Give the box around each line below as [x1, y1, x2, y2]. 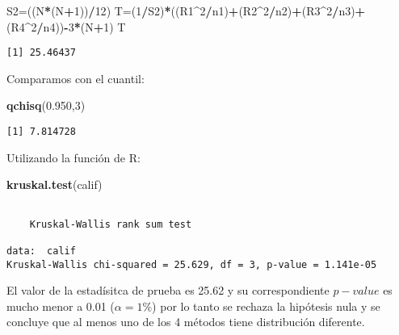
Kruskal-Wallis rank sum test [29, 218, 192, 230]
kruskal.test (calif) [6, 176, 103, 193]
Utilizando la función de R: [6, 149, 141, 165]
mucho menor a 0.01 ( [6, 297, 115, 314]
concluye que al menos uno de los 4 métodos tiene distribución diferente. [6, 313, 365, 330]
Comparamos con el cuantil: [6, 69, 145, 86]
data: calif [6, 245, 76, 257]
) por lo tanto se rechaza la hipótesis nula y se [152, 297, 380, 314]
